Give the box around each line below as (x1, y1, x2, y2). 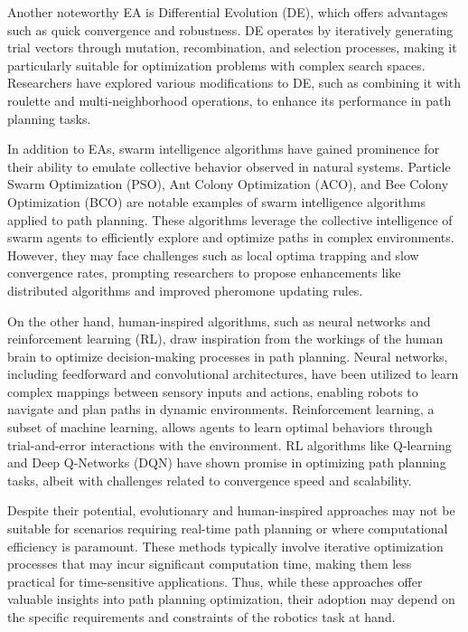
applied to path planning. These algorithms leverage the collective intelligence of (7, 210, 453, 229)
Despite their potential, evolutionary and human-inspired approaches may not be (7, 501, 455, 520)
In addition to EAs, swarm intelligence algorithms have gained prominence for (7, 139, 440, 158)
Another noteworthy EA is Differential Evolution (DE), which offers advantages (7, 3, 448, 21)
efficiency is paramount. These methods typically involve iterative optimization (7, 536, 444, 555)
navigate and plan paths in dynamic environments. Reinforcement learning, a (7, 400, 435, 419)
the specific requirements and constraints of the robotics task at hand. (7, 608, 396, 626)
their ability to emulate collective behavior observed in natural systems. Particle (7, 156, 451, 175)
